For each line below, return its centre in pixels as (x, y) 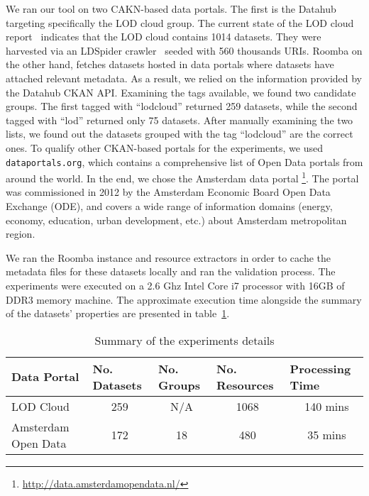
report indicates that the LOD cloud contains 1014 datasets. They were (164, 37)
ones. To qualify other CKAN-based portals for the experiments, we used (164, 147)
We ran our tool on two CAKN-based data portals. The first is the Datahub (171, 9)
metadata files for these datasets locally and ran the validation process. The (171, 271)
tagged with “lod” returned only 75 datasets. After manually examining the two (180, 120)
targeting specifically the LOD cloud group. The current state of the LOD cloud (180, 22)
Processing (320, 368)
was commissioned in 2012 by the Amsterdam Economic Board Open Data (168, 192)
